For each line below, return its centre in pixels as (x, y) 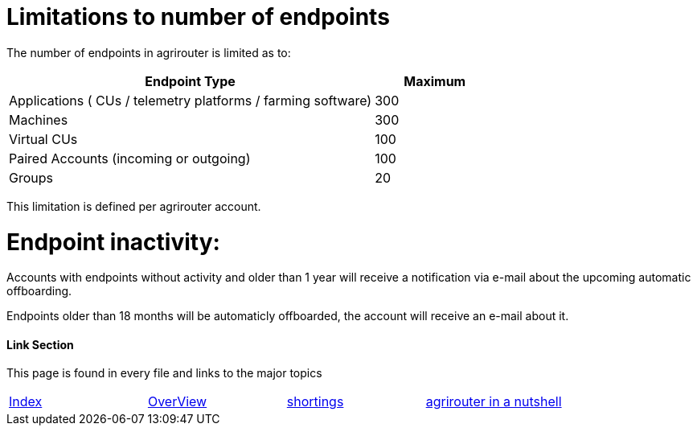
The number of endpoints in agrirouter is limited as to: (149, 52)
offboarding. (39, 291)
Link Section (40, 344)
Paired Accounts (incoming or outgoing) (130, 158)
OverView (177, 402)
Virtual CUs (43, 139)
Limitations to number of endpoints (198, 17)
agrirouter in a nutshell (494, 402)
